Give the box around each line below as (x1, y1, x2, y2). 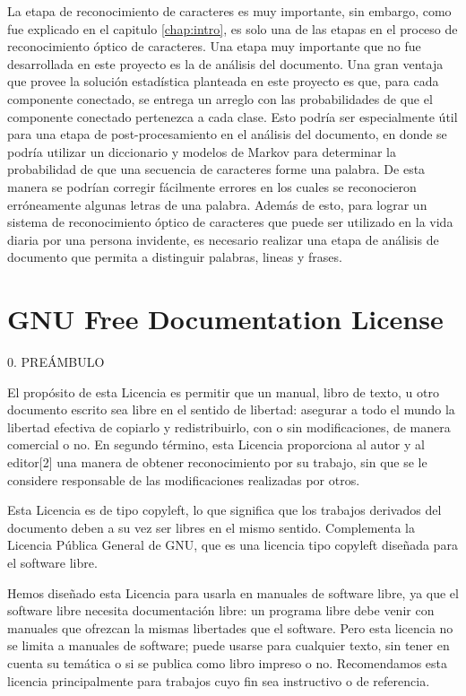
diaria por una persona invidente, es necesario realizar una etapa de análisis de (7, 230, 439, 248)
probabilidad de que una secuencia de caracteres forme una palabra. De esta (7, 160, 426, 178)
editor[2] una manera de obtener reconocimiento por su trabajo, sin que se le (7, 453, 427, 471)
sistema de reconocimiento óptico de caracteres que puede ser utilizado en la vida (7, 213, 453, 231)
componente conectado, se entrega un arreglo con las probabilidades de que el (7, 89, 433, 108)
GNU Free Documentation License (7, 300, 444, 337)
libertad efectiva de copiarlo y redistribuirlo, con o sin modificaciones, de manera (7, 417, 451, 436)
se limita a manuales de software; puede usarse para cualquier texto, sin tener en (7, 636, 450, 655)
